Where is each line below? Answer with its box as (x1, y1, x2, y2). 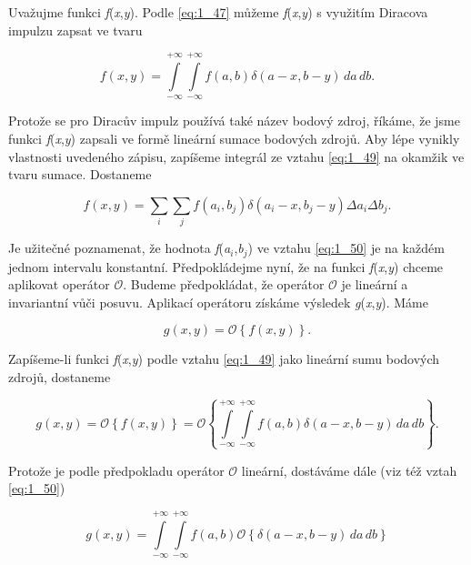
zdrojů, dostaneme (8, 367, 111, 386)
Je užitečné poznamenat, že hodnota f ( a (8, 238, 231, 257)
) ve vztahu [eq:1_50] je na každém (247, 238, 445, 257)
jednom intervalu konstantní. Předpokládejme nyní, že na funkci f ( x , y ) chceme (8, 257, 444, 276)
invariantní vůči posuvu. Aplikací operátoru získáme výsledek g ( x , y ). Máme (8, 292, 428, 311)
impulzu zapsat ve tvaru (8, 20, 143, 39)
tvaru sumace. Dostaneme (8, 165, 152, 184)
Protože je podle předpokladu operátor (8, 460, 225, 479)
